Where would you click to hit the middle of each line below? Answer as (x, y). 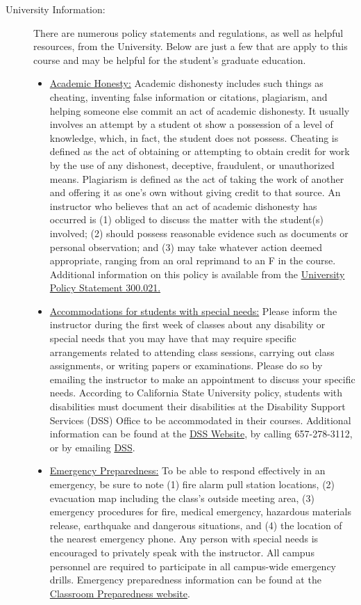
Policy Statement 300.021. (105, 288)
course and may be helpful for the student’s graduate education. (170, 59)
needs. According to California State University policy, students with (196, 393)
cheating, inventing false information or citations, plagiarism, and (188, 96)
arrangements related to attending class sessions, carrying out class (192, 352)
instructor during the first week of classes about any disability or (187, 324)
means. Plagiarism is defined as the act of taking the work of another (197, 178)
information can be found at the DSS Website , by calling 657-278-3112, (201, 434)
